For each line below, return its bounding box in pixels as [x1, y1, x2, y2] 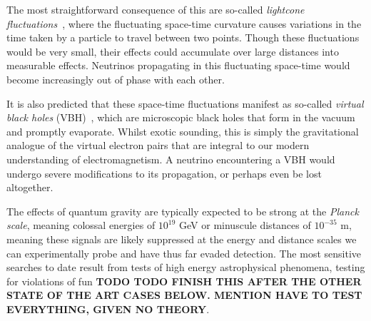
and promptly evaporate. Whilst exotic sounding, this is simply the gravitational [6, 123, 359, 138]
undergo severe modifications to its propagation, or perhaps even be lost [6, 165, 322, 180]
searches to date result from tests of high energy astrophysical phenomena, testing [6, 260, 365, 275]
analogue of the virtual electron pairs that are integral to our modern [6, 138, 310, 153]
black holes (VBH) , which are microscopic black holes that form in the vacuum [6, 110, 355, 125]
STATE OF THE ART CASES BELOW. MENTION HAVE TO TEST [6, 287, 362, 302]
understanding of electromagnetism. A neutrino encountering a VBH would [6, 151, 335, 166]
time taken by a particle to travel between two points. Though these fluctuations [6, 30, 360, 45]
